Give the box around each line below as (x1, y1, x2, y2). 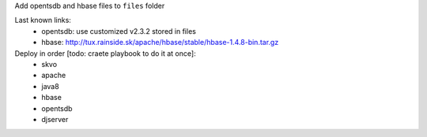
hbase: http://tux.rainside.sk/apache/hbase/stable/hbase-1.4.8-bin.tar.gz (41, 38, 279, 47)
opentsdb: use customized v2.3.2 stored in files (41, 26, 197, 35)
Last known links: (14, 16, 71, 25)
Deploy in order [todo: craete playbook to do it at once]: (14, 48, 197, 58)
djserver (41, 114, 69, 124)
